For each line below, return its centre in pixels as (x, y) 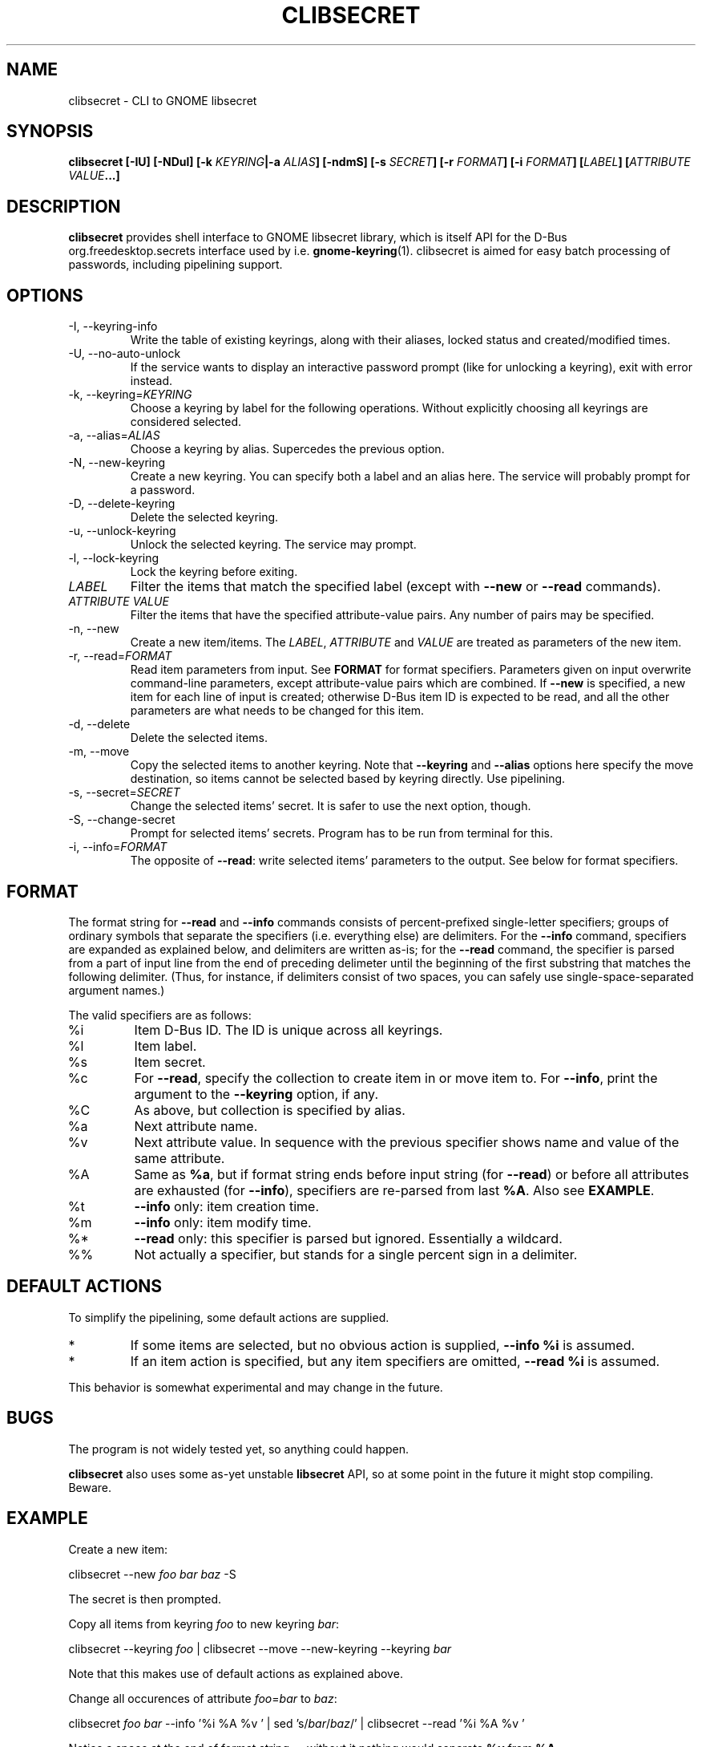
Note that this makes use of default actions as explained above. (236, 1673)
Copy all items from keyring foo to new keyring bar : (204, 1623)
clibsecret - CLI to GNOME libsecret (163, 100)
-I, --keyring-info (113, 326)
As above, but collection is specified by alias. (270, 1110)
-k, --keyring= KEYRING (130, 395)
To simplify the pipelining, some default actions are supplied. (229, 1317)
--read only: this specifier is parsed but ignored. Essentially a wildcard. (348, 1238)
